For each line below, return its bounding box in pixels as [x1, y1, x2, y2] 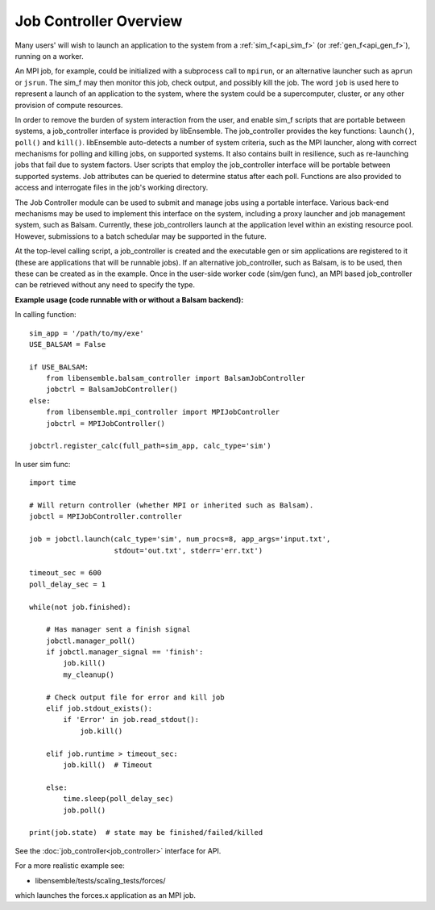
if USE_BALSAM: [29, 362, 89, 371]
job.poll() [63, 805, 106, 815]
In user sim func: [14, 459, 71, 469]
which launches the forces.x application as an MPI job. [14, 890, 197, 900]
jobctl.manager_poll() [45, 636, 136, 645]
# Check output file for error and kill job [45, 692, 225, 702]
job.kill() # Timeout [63, 760, 153, 770]
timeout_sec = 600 [29, 569, 102, 578]
